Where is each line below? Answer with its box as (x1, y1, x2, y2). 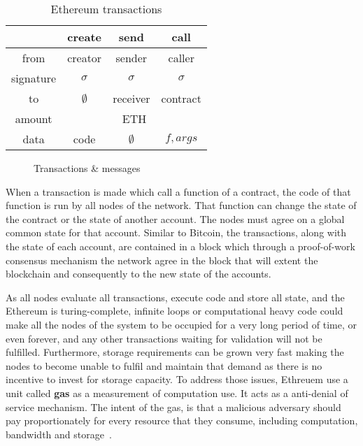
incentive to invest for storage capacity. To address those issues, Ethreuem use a (6, 372, 348, 387)
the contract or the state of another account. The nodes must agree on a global (6, 211, 345, 226)
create (67, 29, 102, 45)
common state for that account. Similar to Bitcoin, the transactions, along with (6, 225, 347, 240)
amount (15, 110, 52, 127)
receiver (113, 90, 150, 106)
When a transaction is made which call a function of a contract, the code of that (6, 184, 351, 199)
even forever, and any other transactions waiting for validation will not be (6, 331, 322, 345)
